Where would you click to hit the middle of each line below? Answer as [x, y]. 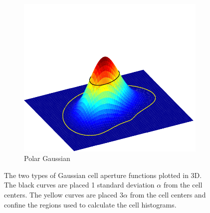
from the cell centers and [168, 194]
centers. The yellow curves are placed [61, 194]
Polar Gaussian [47, 158]
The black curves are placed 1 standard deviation [79, 185]
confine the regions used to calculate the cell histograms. [90, 204]
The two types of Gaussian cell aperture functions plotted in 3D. [103, 175]
